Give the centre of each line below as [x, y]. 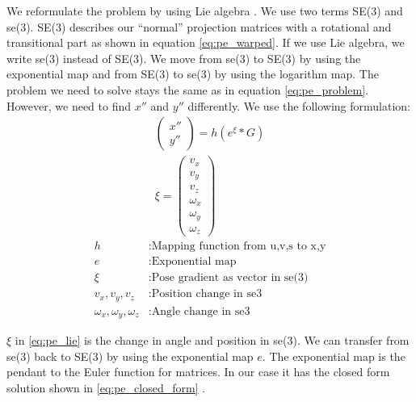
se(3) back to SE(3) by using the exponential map [130, 356]
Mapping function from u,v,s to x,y [239, 247]
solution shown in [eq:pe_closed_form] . [106, 388]
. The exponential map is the [334, 356]
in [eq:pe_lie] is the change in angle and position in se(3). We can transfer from [212, 340]
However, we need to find [69, 105]
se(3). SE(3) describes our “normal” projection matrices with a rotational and [199, 26]
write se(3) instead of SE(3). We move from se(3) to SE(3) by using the [184, 58]
